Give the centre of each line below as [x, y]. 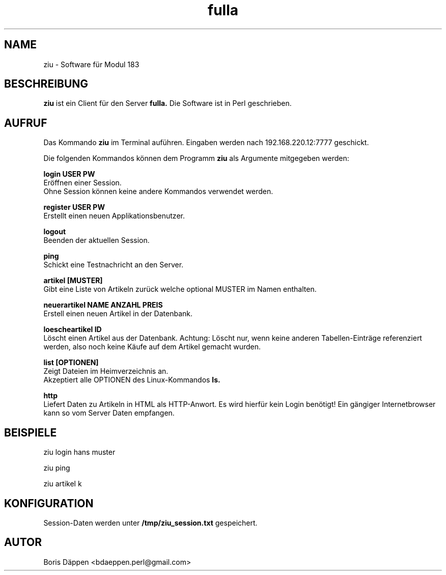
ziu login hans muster [79, 452]
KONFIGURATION [49, 503]
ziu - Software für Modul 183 [91, 64]
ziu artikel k [63, 484]
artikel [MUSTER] [73, 281]
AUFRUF [26, 123]
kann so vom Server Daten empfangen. [109, 413]
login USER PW [69, 174]
